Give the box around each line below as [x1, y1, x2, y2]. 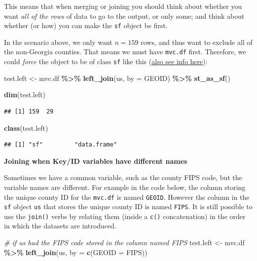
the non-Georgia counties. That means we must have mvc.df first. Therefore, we [4, 46, 246, 57]
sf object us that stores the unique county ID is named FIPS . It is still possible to [4, 201, 253, 212]
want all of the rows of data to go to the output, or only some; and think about [4, 10, 245, 21]
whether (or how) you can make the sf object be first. [4, 20, 168, 31]
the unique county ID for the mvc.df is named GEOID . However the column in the [4, 191, 250, 202]
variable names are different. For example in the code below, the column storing [4, 182, 246, 192]
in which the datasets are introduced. [4, 221, 116, 231]
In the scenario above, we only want [4, 37, 112, 47]
